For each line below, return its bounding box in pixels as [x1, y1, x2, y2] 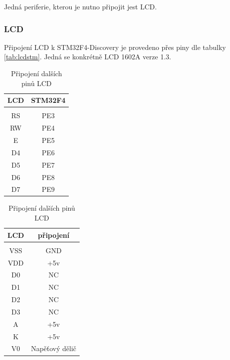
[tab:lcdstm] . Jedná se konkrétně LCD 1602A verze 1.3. [4, 51, 171, 62]
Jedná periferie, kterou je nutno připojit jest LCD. [4, 1, 157, 11]
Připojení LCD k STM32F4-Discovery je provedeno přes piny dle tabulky [4, 42, 226, 52]
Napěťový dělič [31, 343, 77, 354]
